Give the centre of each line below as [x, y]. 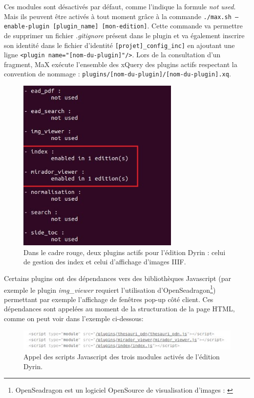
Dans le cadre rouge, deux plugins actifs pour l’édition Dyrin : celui [125, 252]
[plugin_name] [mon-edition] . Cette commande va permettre [148, 26]
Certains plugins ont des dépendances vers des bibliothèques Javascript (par [117, 278]
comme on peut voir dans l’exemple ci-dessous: [74, 318]
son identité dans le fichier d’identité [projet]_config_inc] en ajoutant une [119, 45]
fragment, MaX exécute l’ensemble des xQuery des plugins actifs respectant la [121, 64]
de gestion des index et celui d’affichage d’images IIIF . [105, 262]
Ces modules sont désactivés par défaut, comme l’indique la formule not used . [120, 6]
